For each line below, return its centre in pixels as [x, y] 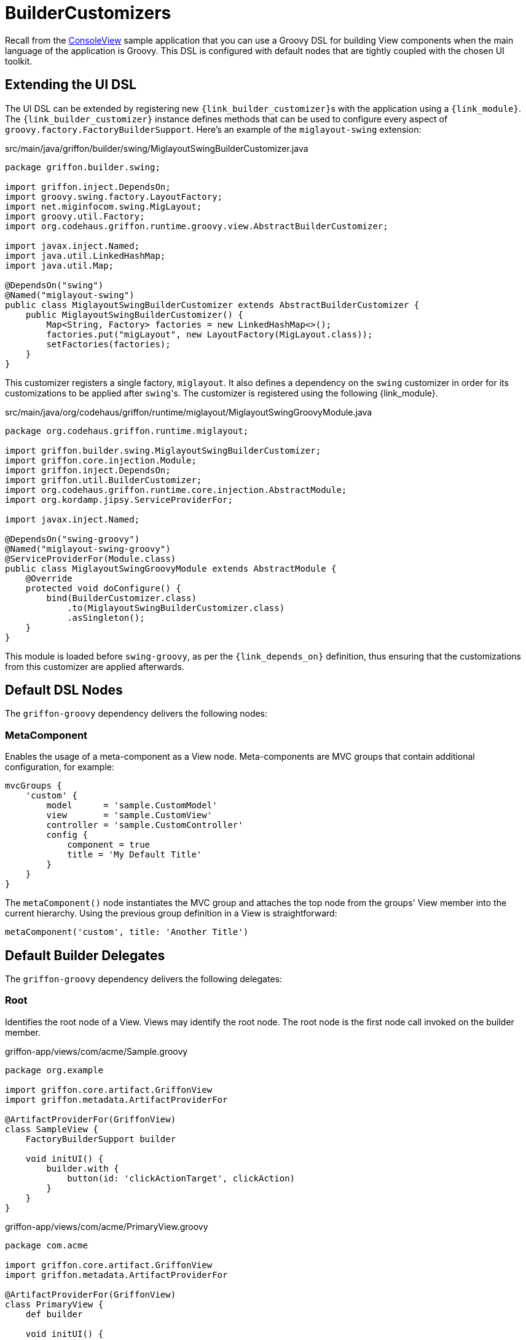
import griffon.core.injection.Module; [101, 460]
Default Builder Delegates [85, 955]
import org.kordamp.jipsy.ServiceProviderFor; [119, 499]
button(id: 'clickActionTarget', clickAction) [181, 1178]
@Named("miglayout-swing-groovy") [88, 549]
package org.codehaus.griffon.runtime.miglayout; [127, 431]
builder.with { [83, 1168]
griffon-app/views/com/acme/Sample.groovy [96, 1051]
